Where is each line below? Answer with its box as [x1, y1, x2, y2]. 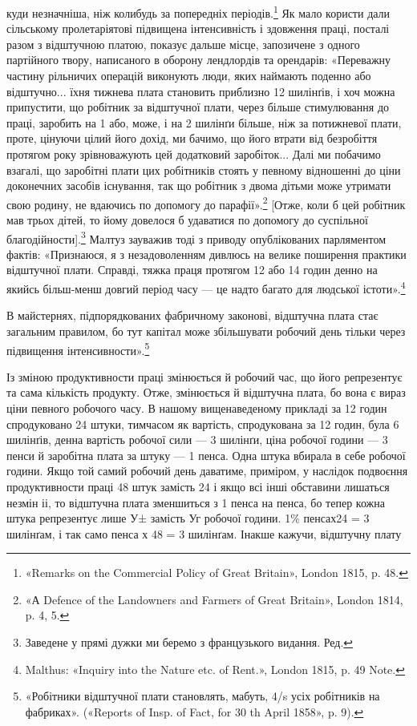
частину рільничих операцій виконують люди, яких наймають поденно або [6, 67, 371, 84]
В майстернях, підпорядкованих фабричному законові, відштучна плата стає [6, 307, 379, 324]
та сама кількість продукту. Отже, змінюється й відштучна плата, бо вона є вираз [6, 384, 406, 401]
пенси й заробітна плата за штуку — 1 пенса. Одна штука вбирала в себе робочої [6, 446, 406, 463]
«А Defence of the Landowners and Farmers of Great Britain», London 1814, [25, 591, 403, 607]
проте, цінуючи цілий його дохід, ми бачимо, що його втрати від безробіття [6, 130, 378, 147]
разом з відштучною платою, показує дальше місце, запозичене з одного [6, 35, 360, 52]
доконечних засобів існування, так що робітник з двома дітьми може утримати [6, 177, 391, 194]
